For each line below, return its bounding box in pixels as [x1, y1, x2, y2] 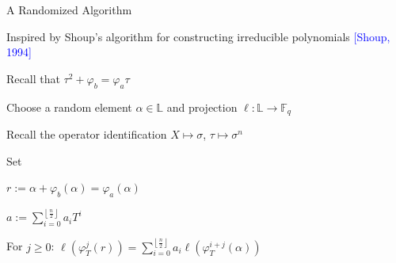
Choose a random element [6, 98, 132, 115]
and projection [166, 98, 238, 115]
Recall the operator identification [6, 126, 167, 143]
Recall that [6, 70, 60, 86]
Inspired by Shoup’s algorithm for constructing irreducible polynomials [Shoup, [6, 28, 390, 44]
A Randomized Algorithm [6, 2, 132, 17]
